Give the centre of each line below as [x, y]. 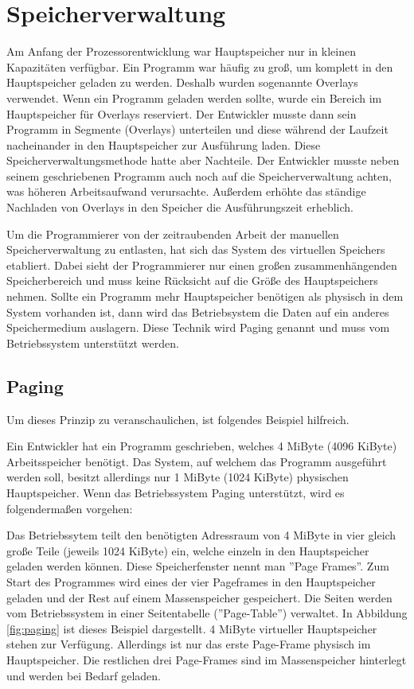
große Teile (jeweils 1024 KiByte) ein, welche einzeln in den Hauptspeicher [188, 550]
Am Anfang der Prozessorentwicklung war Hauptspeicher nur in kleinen [181, 51]
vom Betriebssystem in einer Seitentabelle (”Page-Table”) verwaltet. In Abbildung [207, 613]
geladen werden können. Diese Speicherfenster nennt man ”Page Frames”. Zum [198, 566]
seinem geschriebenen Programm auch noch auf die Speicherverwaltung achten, [199, 175]
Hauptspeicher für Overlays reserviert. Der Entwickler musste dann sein [182, 113]
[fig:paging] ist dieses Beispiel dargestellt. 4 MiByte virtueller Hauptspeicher [192, 628]
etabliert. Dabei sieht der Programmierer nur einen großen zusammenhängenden [202, 265]
